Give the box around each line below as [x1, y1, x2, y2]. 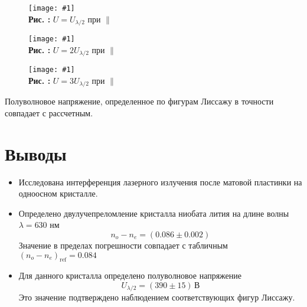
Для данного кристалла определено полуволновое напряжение [18, 269, 242, 282]
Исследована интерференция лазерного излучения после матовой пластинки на [18, 175, 302, 188]
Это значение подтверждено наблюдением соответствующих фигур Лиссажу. [18, 291, 295, 303]
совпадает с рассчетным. [5, 106, 93, 119]
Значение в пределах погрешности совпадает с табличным [18, 239, 228, 252]
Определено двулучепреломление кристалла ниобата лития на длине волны [18, 207, 289, 219]
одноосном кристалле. [18, 187, 98, 200]
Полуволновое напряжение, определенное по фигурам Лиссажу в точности [5, 95, 274, 107]
